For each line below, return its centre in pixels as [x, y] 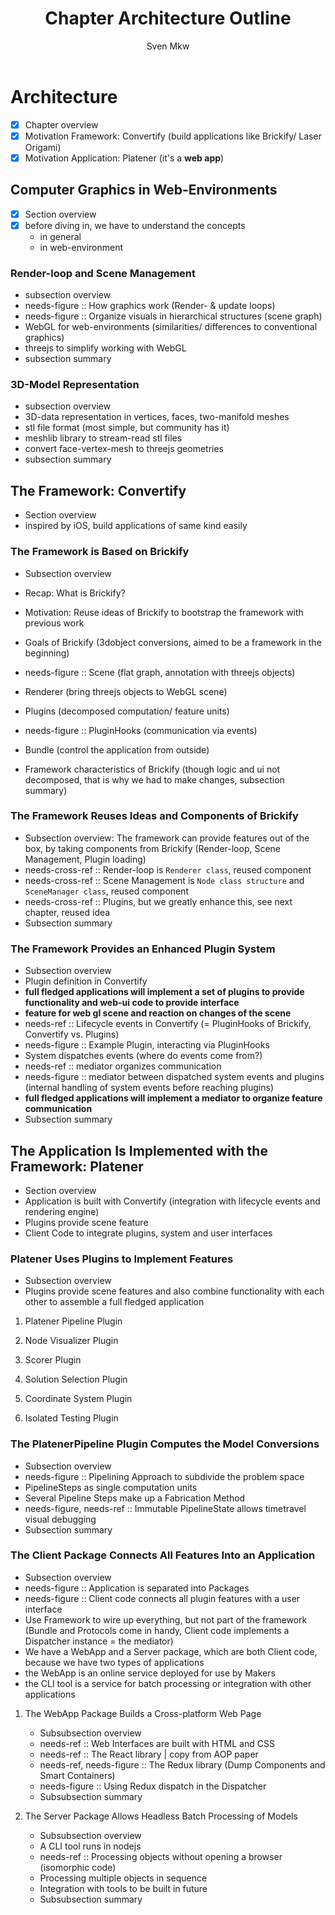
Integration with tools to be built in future [123, 1888]
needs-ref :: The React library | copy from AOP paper [149, 1754]
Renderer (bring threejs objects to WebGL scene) [126, 691]
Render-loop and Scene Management [103, 273]
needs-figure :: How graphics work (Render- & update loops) [150, 306]
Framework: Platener [77, 1166]
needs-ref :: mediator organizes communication [123, 1066]
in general [60, 236]
